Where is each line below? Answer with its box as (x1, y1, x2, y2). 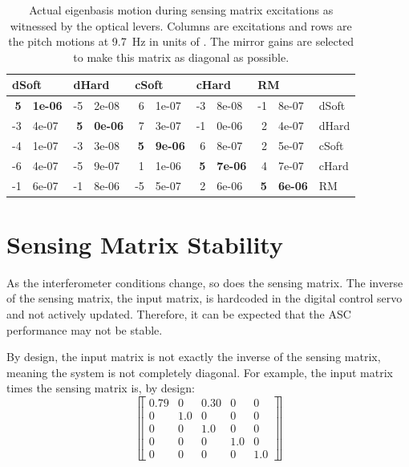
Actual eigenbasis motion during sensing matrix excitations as (29, 2, 334, 18)
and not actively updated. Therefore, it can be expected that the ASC (6, 306, 351, 322)
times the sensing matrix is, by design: (6, 380, 195, 396)
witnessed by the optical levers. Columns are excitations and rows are (10, 17, 352, 34)
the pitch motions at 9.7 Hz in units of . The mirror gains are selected (8, 33, 354, 50)
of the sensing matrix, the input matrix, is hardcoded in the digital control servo (6, 290, 403, 307)
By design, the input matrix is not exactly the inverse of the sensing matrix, (6, 348, 381, 365)
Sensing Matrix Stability (6, 227, 283, 260)
